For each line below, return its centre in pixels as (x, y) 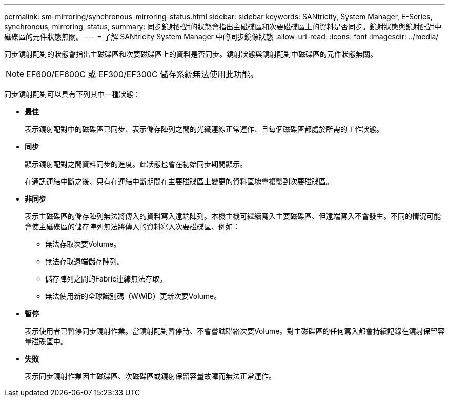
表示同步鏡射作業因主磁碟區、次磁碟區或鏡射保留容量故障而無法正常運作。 (150, 376)
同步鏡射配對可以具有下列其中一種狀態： (72, 94)
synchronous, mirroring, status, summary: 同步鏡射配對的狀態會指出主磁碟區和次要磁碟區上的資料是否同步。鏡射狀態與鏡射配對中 (223, 26)
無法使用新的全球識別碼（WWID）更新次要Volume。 (133, 296)
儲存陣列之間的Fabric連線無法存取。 (106, 279)
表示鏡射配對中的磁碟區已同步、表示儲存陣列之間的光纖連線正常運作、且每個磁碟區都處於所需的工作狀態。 (204, 129)
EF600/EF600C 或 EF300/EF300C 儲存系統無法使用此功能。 (142, 74)
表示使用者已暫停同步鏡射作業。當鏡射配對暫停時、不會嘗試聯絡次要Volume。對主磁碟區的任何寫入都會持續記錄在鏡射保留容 (235, 331)
